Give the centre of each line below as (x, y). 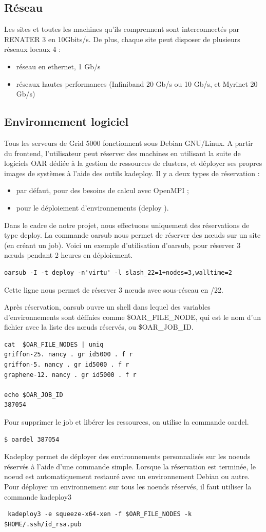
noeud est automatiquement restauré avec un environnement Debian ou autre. (127, 476)
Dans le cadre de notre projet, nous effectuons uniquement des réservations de (127, 225)
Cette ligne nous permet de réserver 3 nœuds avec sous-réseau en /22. (114, 289)
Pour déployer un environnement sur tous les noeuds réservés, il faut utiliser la (128, 486)
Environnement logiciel (66, 121)
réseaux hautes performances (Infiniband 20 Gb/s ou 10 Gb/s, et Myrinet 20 (137, 83)
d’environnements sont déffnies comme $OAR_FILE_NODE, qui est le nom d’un (133, 317)
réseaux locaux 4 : (33, 49)
